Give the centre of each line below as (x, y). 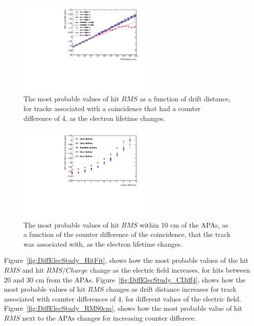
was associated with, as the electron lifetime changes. (103, 244)
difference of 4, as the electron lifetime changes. (94, 118)
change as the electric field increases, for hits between (170, 269)
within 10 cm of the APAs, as (184, 224)
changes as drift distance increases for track (171, 289)
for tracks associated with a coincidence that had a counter (112, 108)
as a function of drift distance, (185, 99)
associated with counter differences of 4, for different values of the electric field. (123, 298)
